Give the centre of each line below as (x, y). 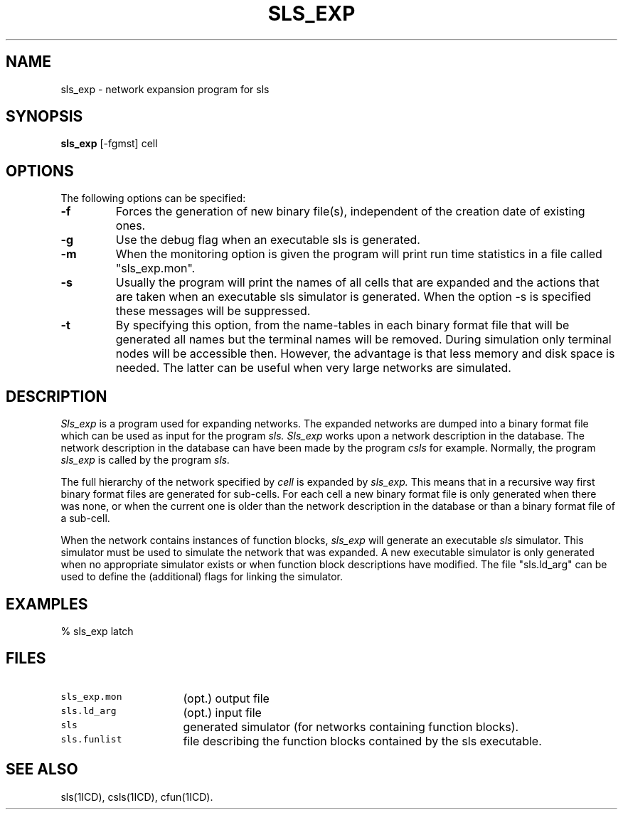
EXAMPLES (47, 604)
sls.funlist (91, 739)
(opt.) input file (222, 712)
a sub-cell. (85, 518)
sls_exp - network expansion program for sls (165, 89)
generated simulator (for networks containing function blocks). (351, 726)
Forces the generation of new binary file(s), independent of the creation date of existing (350, 212)
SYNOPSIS (44, 117)
